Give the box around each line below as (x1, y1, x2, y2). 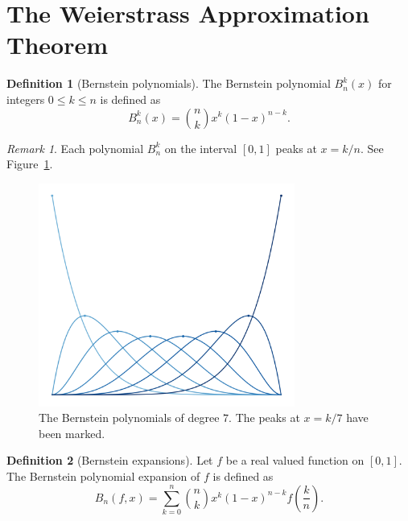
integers (6, 90, 45, 107)
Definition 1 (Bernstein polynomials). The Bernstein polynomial (6, 75, 331, 92)
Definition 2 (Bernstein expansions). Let (6, 452, 213, 469)
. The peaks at (229, 409, 300, 426)
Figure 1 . (6, 155, 53, 172)
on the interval (164, 139, 237, 156)
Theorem (6, 28, 109, 61)
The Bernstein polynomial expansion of (6, 468, 200, 485)
